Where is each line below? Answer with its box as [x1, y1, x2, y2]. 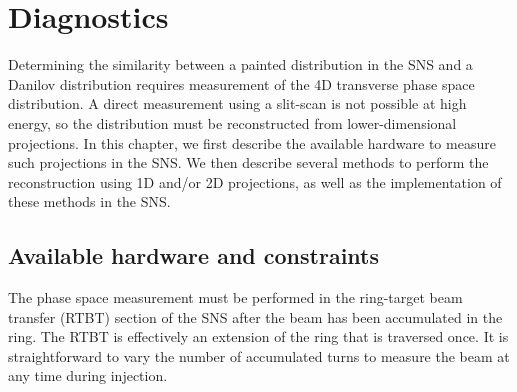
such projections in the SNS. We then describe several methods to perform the [8, 152, 489, 173]
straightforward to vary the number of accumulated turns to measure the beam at [8, 345, 510, 366]
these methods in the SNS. [8, 191, 171, 212]
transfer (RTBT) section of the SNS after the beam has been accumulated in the [8, 306, 503, 327]
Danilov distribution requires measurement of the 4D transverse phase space [8, 73, 475, 94]
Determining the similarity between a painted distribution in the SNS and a [8, 54, 473, 75]
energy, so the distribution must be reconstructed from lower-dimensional [8, 112, 457, 133]
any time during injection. [8, 365, 168, 386]
